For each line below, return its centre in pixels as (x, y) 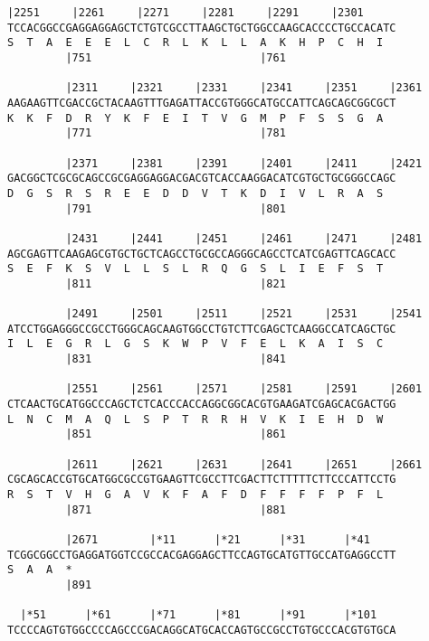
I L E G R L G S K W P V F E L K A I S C (195, 344)
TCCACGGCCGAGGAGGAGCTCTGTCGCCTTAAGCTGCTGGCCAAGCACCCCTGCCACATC (202, 28)
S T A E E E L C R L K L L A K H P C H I (195, 43)
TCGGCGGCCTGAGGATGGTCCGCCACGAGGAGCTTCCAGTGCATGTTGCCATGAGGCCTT (202, 555)
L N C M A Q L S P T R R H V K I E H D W (195, 419)
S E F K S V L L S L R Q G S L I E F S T (195, 269)
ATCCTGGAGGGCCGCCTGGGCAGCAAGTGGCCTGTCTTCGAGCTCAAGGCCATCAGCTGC (202, 329)
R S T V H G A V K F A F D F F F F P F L (195, 495)
